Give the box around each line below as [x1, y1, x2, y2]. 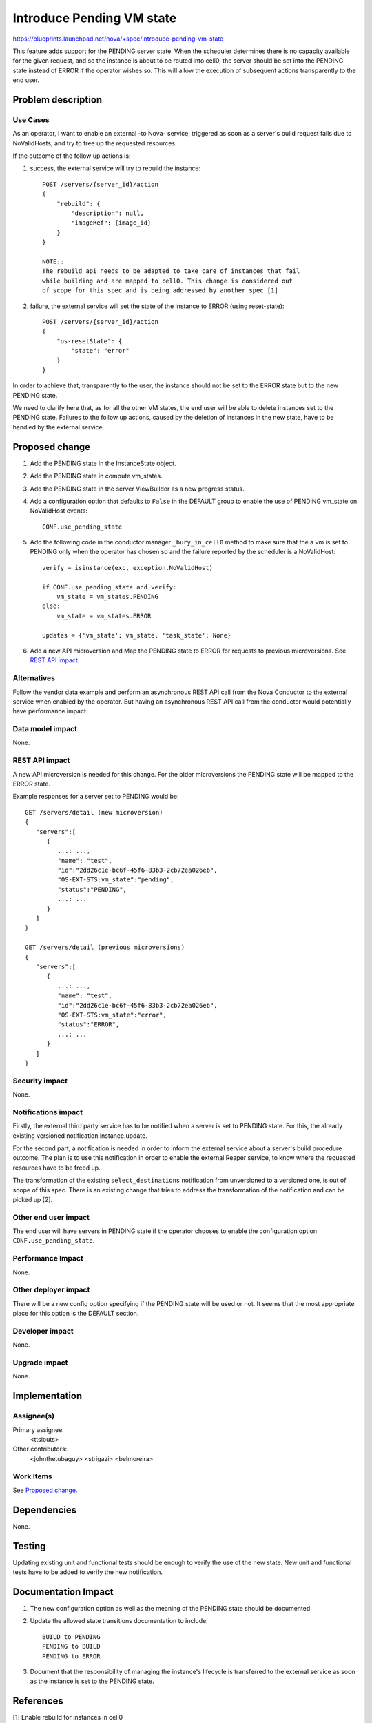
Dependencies [12, 1504, 77, 1516]
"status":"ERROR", [57, 1021, 120, 1028]
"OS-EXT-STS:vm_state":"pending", [57, 876, 174, 884]
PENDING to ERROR [42, 1652, 101, 1660]
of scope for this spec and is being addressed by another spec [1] [42, 287, 278, 294]
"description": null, [71, 210, 145, 217]
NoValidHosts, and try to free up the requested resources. [12, 139, 177, 147]
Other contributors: [12, 1445, 68, 1454]
